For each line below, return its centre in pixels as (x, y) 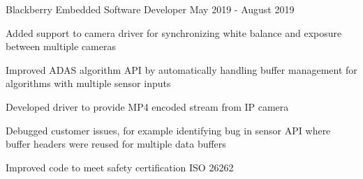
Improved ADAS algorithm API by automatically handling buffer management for (181, 69)
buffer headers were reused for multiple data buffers (116, 144)
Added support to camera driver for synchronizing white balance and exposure (174, 32)
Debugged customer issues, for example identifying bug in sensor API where (168, 130)
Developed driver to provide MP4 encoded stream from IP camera (147, 106)
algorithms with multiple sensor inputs (88, 83)
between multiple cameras (61, 46)
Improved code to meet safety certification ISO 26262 (120, 167)
